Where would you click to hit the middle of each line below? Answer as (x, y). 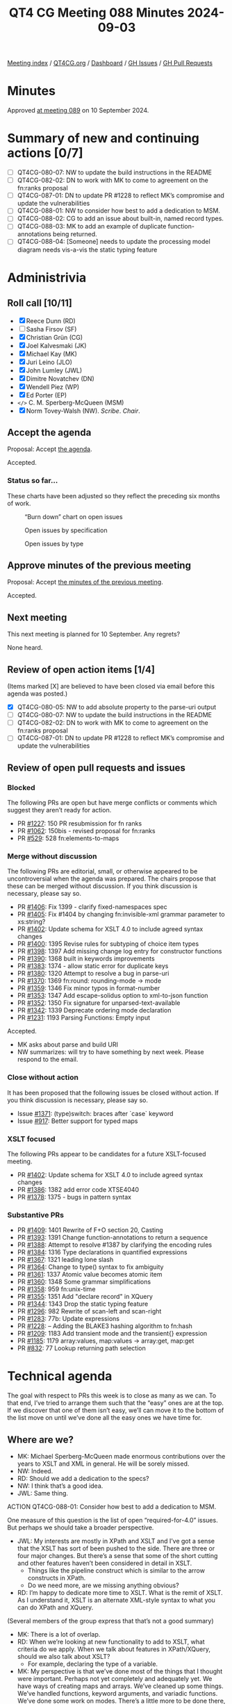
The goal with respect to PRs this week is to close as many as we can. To (112, 1395)
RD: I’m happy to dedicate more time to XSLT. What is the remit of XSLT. (120, 1592)
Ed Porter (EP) (47, 395)
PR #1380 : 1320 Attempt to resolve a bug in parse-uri (93, 974)
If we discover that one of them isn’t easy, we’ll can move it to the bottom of (116, 1410)
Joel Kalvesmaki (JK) (56, 345)
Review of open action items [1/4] (81, 670)
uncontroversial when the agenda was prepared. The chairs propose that (112, 879)
